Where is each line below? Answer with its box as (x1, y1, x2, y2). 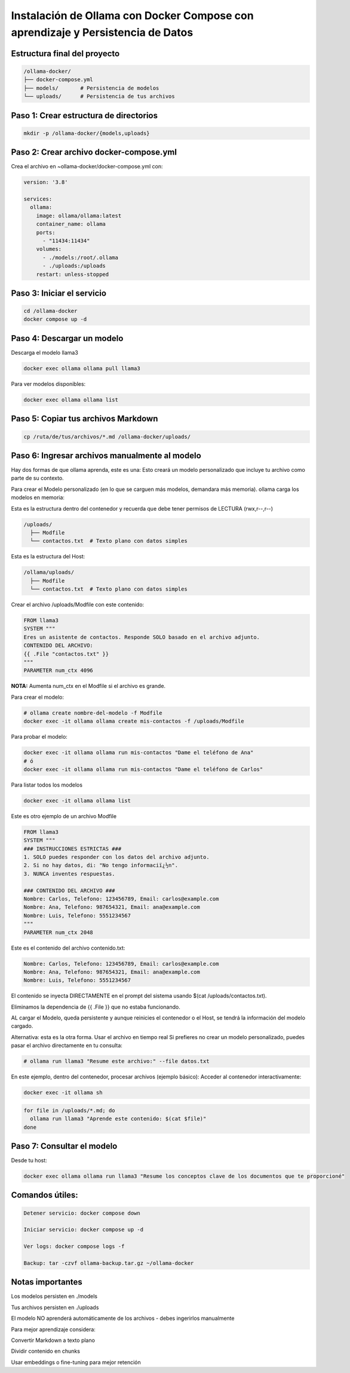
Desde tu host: (11, 1157, 47, 1164)
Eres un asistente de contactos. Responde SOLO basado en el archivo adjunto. (23, 634, 260, 640)
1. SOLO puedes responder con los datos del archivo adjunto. (23, 854, 210, 861)
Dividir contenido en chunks (11, 1347, 81, 1355)
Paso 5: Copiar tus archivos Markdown (11, 414, 158, 424)
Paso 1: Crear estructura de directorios (11, 110, 158, 121)
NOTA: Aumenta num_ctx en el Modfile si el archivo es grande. (11, 683, 166, 690)
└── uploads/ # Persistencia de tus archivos (23, 93, 176, 100)
